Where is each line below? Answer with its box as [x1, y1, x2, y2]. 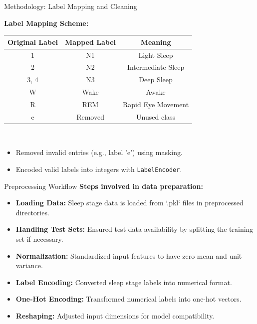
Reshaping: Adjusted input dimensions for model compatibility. [15, 311, 215, 321]
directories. [15, 207, 49, 217]
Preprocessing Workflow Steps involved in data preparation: [4, 180, 203, 191]
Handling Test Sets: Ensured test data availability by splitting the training [15, 224, 254, 234]
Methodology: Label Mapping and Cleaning [4, 1, 137, 11]
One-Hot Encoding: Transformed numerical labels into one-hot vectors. [15, 294, 242, 304]
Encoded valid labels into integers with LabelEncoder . [15, 164, 182, 174]
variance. [15, 260, 43, 271]
